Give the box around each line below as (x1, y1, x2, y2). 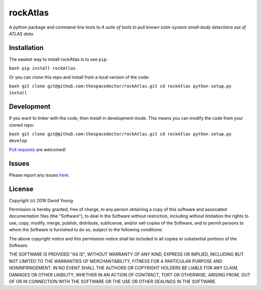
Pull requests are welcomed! (9, 146, 66, 152)
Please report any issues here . (9, 172, 70, 178)
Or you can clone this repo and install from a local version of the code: (9, 74, 150, 80)
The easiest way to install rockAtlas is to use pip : (9, 56, 108, 62)
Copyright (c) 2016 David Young (9, 197, 73, 203)
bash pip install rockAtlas (9, 65, 76, 71)
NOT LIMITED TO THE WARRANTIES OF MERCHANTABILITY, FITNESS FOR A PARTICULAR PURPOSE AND (9, 258, 223, 264)
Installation (9, 44, 44, 52)
